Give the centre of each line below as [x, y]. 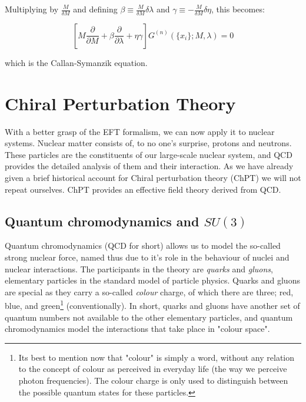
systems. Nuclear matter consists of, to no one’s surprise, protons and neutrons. [148, 143]
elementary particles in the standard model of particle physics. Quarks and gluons [152, 280]
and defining [95, 9]
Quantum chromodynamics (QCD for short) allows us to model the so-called [143, 246]
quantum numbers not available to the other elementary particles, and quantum [149, 317]
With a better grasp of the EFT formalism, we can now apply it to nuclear [140, 131]
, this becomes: [238, 9]
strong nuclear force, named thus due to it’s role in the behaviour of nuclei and [147, 257]
